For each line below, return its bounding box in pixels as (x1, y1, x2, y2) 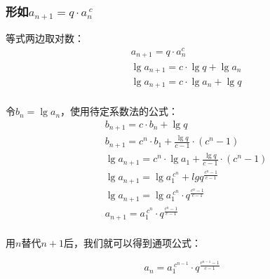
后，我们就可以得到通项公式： (63, 236, 201, 250)
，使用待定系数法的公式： (60, 104, 179, 118)
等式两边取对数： (6, 31, 84, 46)
